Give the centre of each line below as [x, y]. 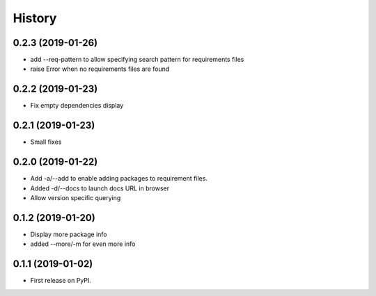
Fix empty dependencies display [77, 106]
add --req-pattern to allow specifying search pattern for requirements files [137, 60]
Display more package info [69, 234]
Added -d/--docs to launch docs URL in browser [100, 188]
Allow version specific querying [76, 197]
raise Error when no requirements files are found [100, 69]
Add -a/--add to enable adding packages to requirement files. [119, 179]
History [35, 18]
